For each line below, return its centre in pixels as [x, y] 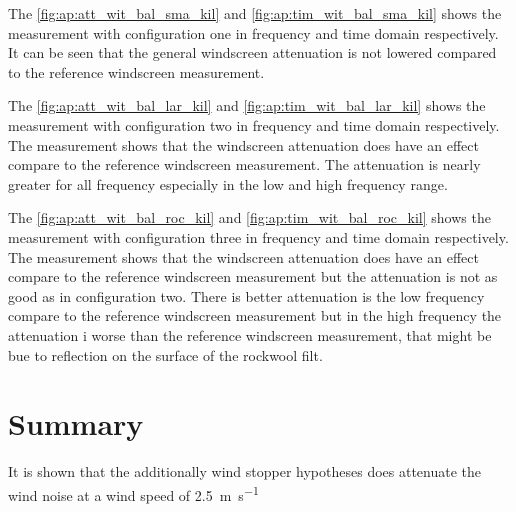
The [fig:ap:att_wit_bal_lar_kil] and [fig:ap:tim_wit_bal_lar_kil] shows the [247, 105]
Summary [76, 423]
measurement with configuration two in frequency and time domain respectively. [254, 124]
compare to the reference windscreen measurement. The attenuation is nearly [244, 164]
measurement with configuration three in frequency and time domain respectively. [258, 236]
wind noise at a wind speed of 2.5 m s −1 [133, 493]
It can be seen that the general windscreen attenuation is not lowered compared [252, 52]
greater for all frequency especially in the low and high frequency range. [228, 183]
